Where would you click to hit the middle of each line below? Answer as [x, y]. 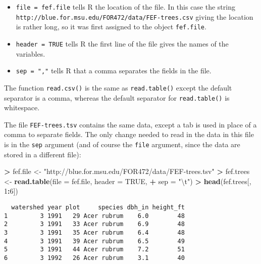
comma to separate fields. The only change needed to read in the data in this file [129, 134]
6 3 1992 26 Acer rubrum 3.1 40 [94, 258]
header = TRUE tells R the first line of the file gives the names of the [122, 43]
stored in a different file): [43, 154]
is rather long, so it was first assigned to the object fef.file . [111, 27]
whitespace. [22, 107]
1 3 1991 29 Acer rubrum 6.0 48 [94, 216]
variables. [31, 53]
